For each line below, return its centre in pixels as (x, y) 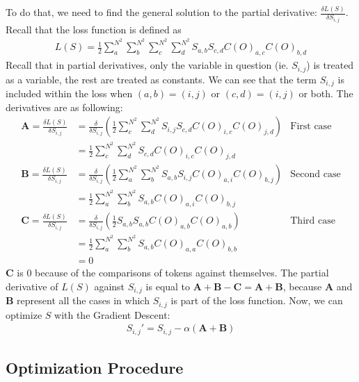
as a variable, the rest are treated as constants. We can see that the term (161, 79)
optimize (24, 314)
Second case (316, 175)
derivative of (32, 286)
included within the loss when (69, 93)
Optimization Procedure (95, 368)
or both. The (326, 93)
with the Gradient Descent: (112, 314)
